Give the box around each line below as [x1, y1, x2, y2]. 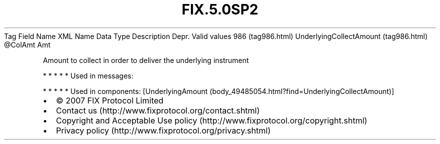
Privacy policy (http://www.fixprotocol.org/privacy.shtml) [56, 125, 271, 135]
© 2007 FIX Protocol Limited [56, 95, 164, 105]
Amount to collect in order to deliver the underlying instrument [43, 55, 249, 64]
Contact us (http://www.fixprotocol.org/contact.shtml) [56, 105, 260, 115]
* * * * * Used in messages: [43, 71, 134, 80]
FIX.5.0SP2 [181, 1, 259, 18]
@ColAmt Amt [4, 40, 51, 49]
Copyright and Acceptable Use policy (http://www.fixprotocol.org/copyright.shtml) [56, 115, 368, 125]
